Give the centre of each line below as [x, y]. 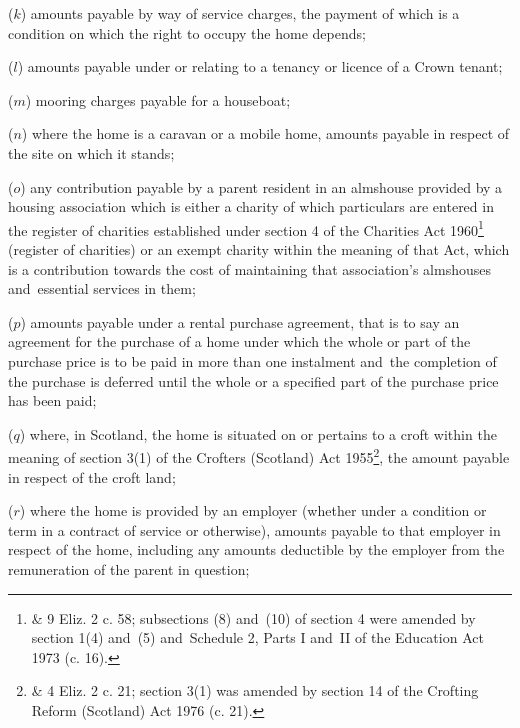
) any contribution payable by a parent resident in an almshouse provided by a [261, 186]
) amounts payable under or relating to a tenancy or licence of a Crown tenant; [260, 66]
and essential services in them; [102, 288]
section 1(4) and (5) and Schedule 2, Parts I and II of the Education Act [257, 637]
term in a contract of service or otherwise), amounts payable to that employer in [254, 529]
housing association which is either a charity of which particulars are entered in [251, 206]
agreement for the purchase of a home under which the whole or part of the [239, 341]
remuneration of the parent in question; [129, 568]
